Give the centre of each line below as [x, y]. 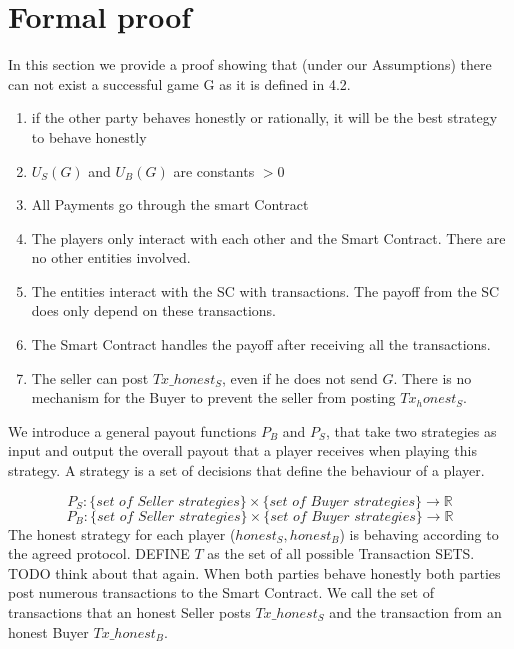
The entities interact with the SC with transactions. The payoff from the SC [265, 290]
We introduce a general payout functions [132, 430]
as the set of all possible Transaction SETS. [341, 553]
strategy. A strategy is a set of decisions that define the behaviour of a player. [246, 470]
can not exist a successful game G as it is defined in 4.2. [179, 83]
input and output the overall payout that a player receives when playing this [242, 450]
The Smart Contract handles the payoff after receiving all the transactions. [261, 344]
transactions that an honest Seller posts [129, 612]
